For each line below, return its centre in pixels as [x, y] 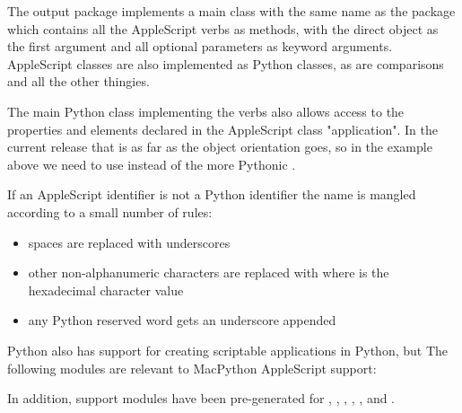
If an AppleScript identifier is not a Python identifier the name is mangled [212, 194]
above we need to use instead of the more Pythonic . [152, 164]
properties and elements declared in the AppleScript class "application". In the [222, 129]
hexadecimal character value [106, 290]
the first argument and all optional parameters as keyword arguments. [200, 46]
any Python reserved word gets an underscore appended [182, 320]
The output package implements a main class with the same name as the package [231, 11]
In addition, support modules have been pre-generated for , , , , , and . [201, 398]
